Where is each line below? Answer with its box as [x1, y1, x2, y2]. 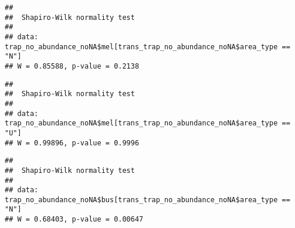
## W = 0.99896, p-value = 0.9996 [5, 138, 140, 147]
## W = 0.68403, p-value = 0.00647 [5, 215, 144, 224]
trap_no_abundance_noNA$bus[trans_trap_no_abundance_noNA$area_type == [5, 195, 290, 204]
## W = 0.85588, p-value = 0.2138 [5, 62, 140, 70]
